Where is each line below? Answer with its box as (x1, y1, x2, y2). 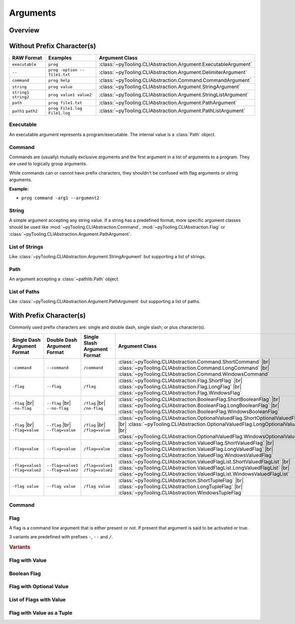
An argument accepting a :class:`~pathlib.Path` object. (9, 276, 119, 282)
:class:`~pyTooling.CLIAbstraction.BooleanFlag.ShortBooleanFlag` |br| (118, 396, 280, 403)
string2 (12, 94, 29, 100)
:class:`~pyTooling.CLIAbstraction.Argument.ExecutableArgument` (99, 61, 253, 68)
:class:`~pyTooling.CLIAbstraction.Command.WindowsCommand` (118, 370, 270, 377)
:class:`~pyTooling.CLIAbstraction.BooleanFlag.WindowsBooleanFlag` (118, 408, 280, 415)
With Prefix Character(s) (9, 311, 86, 320)
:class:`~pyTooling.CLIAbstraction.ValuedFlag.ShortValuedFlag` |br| (118, 439, 274, 446)
